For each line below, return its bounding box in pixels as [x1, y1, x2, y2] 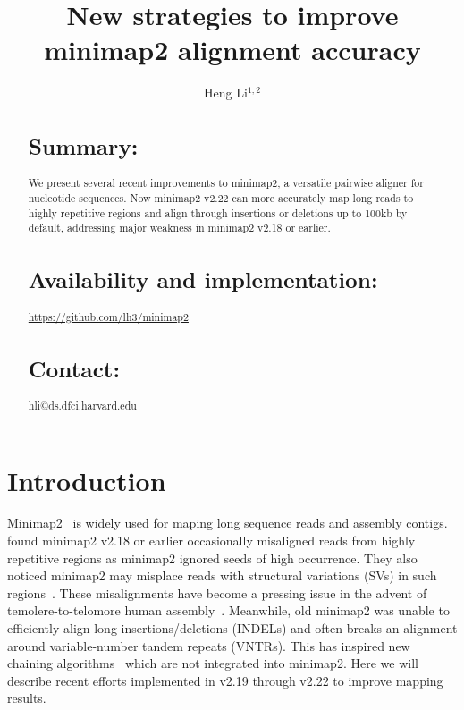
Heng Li [204, 83, 248, 102]
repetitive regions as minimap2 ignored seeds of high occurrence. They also [7, 548, 418, 567]
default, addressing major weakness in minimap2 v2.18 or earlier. [28, 220, 331, 235]
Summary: [28, 131, 139, 162]
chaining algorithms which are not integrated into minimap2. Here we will [7, 654, 418, 672]
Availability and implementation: [28, 264, 378, 295]
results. [7, 689, 46, 707]
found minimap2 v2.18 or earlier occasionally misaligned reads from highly [7, 531, 416, 550]
